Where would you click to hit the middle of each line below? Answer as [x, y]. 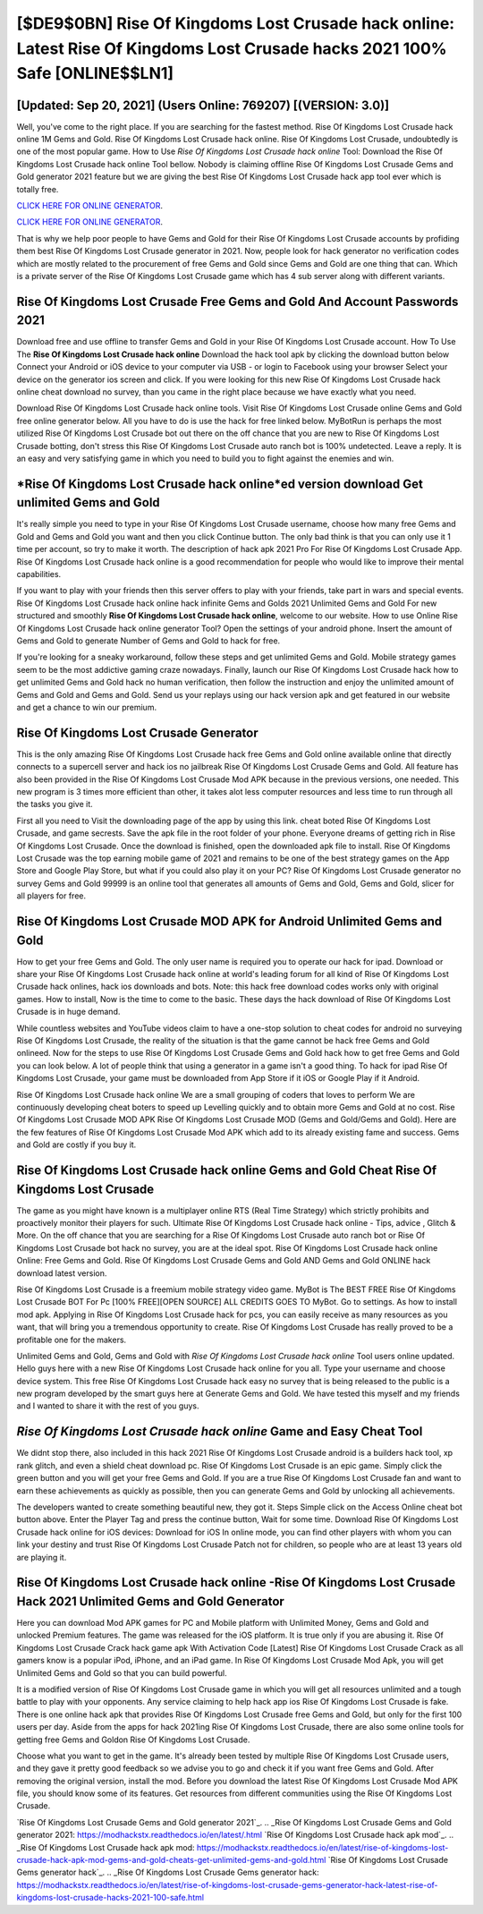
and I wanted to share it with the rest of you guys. [108, 1406]
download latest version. [62, 1273]
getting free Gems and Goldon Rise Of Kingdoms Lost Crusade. [133, 1740]
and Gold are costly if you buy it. [76, 1144]
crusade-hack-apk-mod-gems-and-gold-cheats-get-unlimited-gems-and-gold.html [171, 1860]
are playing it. [42, 1557]
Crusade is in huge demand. [68, 1012]
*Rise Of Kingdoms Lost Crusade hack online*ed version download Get [220, 484]
